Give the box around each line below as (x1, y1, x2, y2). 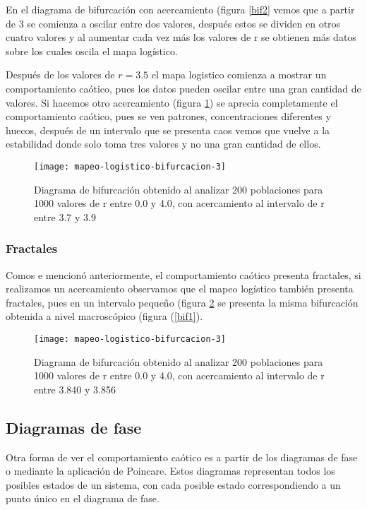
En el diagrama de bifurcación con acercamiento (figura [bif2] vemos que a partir (6, 2, 355, 16)
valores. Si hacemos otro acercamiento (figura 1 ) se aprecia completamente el (6, 95, 338, 109)
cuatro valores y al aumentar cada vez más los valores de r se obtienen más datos (6, 30, 356, 45)
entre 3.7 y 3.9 (34, 209, 96, 224)
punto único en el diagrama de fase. (6, 491, 160, 506)
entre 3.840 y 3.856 (34, 381, 116, 396)
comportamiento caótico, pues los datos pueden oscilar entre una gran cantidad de (6, 81, 361, 95)
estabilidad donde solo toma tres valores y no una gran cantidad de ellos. (6, 136, 321, 151)
